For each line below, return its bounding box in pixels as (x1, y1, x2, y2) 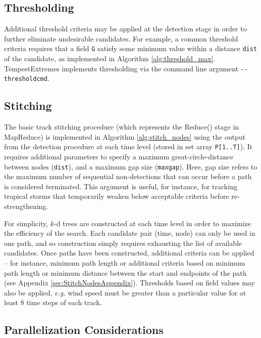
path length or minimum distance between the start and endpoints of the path (4, 267, 247, 278)
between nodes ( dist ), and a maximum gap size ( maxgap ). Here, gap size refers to (4, 161, 257, 172)
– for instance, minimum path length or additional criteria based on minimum (4, 258, 245, 268)
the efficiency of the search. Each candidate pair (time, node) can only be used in (4, 228, 255, 238)
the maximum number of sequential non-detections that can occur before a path (4, 171, 252, 182)
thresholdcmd (4, 75, 47, 83)
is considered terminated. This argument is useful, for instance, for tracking (4, 181, 237, 191)
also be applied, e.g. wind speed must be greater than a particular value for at (4, 287, 246, 298)
